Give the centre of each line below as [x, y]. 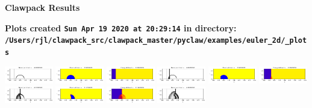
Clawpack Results [42, 7]
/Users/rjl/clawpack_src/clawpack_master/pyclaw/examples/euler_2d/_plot [156, 41]
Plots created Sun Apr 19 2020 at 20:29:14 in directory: [121, 27]
